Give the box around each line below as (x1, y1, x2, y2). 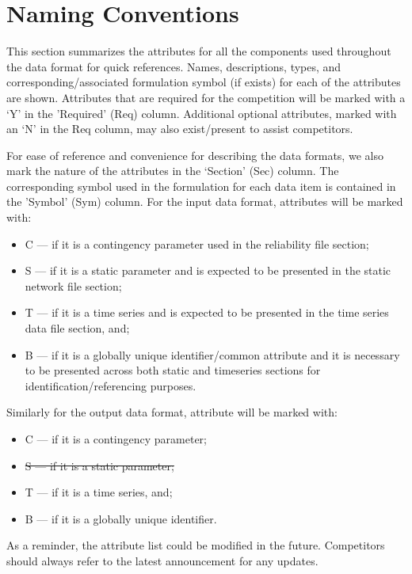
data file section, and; (25, 320, 130, 336)
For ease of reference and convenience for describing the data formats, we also (6, 146, 383, 163)
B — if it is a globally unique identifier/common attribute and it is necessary (25, 346, 400, 363)
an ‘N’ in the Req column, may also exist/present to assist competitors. (6, 120, 353, 137)
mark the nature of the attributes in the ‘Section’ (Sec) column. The (6, 162, 339, 179)
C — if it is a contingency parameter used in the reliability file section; (25, 235, 369, 252)
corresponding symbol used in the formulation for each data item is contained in (6, 177, 396, 194)
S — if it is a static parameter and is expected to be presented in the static (25, 262, 391, 279)
